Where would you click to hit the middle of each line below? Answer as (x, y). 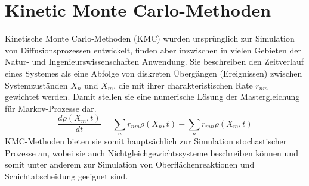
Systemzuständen (36, 85)
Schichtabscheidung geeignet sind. (67, 176)
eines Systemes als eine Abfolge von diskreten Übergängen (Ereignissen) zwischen (154, 73)
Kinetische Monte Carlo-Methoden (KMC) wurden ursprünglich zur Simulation (150, 38)
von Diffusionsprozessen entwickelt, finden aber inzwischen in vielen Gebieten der (153, 50)
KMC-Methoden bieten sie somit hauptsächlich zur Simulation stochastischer (146, 141)
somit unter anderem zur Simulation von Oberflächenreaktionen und (130, 164)
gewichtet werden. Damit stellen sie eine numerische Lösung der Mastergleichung (152, 97)
